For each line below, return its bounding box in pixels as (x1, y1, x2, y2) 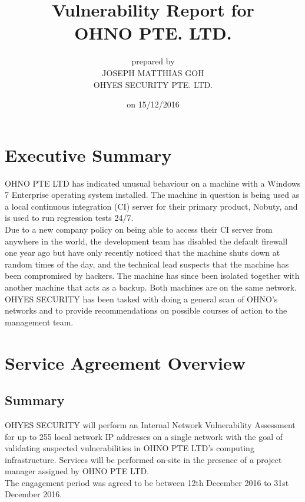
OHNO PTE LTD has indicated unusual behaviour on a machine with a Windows (5, 177, 301, 189)
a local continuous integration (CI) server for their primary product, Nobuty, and (5, 200, 298, 212)
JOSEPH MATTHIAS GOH (102, 66, 204, 79)
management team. (5, 315, 74, 328)
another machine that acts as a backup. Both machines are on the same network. (5, 281, 297, 293)
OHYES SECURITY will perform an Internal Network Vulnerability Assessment (5, 418, 296, 431)
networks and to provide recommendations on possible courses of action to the (5, 304, 287, 317)
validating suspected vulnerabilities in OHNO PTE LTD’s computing (5, 442, 254, 454)
